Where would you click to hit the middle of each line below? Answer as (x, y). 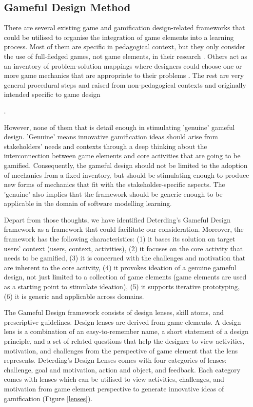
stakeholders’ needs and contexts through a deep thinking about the (106, 146)
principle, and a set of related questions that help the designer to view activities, (124, 341)
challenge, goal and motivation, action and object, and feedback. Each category (122, 369)
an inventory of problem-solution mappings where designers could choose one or (123, 65)
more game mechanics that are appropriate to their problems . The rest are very (124, 75)
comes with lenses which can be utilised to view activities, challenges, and (114, 379)
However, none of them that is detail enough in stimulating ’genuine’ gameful (119, 127)
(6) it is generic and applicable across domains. (74, 296)
